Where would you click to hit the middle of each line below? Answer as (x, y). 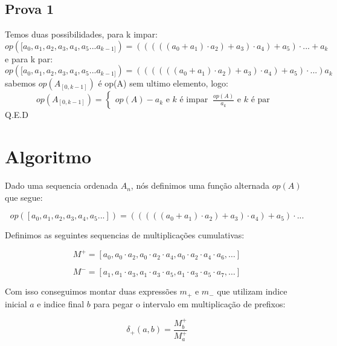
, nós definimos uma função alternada (200, 185)
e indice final (61, 303)
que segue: (24, 197)
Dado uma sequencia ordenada (61, 185)
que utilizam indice (252, 291)
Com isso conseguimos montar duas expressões (91, 291)
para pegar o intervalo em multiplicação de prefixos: (189, 303)
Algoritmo (48, 156)
